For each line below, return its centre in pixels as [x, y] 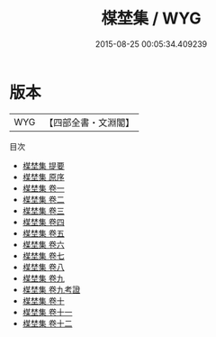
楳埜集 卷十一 [47, 312]
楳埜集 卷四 [43, 222]
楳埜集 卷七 [43, 255]
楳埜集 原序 [43, 177]
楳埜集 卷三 [43, 210]
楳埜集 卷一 [43, 188]
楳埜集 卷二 [43, 199]
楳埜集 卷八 [43, 267]
